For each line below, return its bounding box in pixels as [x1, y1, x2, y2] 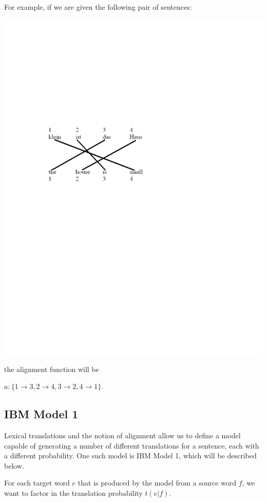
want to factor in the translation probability [4, 488, 143, 498]
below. [4, 460, 24, 471]
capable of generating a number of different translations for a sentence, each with [4, 440, 259, 451]
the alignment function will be [4, 363, 99, 374]
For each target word [4, 477, 70, 488]
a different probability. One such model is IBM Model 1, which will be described [4, 450, 257, 461]
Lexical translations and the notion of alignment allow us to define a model [4, 430, 241, 441]
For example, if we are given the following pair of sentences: [4, 2, 192, 12]
